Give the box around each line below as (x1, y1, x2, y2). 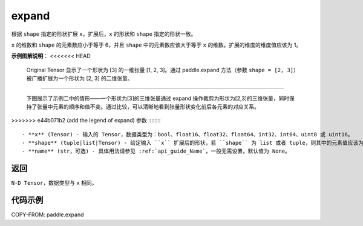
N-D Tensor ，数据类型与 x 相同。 (11, 179, 97, 187)
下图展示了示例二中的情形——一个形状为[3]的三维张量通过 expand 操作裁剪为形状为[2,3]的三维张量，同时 (26, 95, 290, 102)
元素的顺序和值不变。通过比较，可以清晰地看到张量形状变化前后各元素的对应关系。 (52, 103, 260, 110)
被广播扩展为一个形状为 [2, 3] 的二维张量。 (26, 75, 133, 82)
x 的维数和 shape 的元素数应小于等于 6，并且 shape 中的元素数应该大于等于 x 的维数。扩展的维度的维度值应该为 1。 (11, 41, 302, 48)
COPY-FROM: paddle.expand (11, 211, 84, 218)
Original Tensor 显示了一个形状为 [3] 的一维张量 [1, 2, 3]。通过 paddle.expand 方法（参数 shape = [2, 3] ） (26, 66, 296, 73)
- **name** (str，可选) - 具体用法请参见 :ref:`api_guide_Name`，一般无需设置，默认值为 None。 (22, 148, 290, 155)
